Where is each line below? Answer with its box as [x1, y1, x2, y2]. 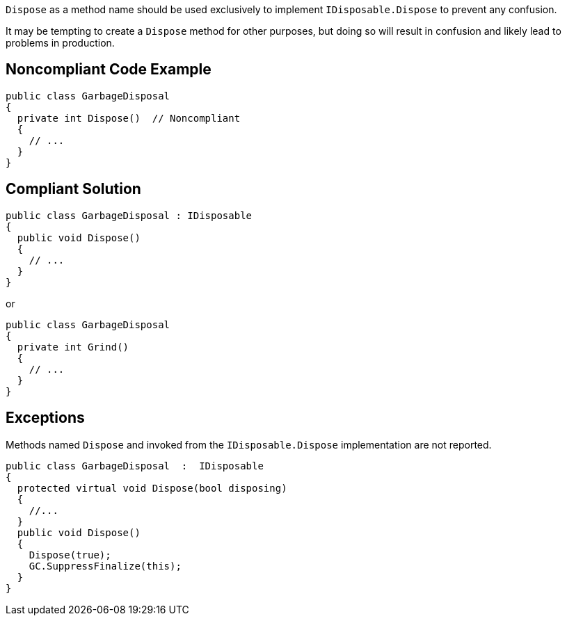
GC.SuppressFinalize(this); [29, 560, 182, 572]
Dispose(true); [29, 549, 111, 560]
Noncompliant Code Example [6, 61, 211, 79]
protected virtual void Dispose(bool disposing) [17, 482, 287, 494]
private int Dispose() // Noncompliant [17, 112, 241, 124]
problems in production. [6, 37, 115, 49]
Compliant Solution [6, 180, 141, 198]
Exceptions [6, 409, 85, 427]
